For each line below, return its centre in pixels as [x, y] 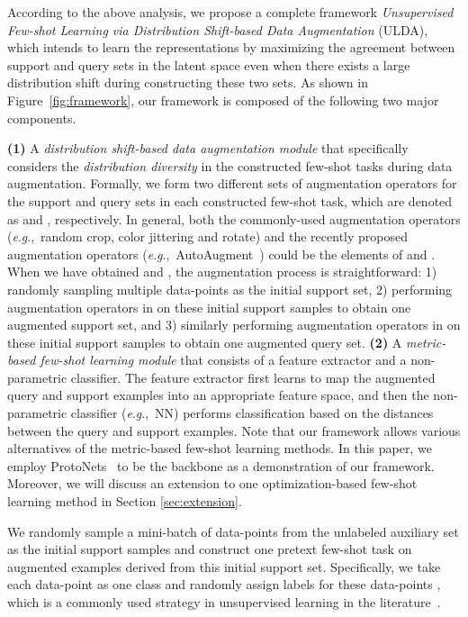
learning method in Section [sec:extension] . [125, 501]
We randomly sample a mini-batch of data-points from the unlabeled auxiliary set [233, 531]
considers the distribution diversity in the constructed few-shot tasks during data [230, 165]
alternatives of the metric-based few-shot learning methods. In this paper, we [220, 448]
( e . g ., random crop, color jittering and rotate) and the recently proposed [207, 236]
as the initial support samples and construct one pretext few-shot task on [210, 549]
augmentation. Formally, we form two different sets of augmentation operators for [232, 183]
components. [42, 118]
